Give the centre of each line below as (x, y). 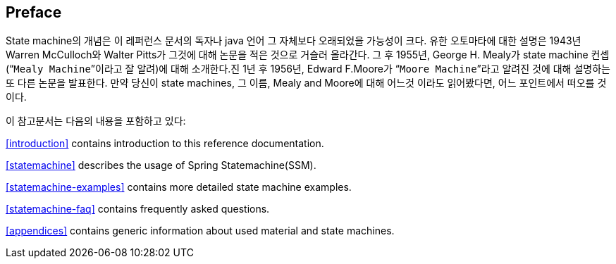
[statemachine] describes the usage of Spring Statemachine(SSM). (161, 165)
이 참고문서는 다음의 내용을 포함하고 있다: (96, 121)
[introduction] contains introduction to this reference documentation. (165, 144)
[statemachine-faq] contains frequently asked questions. (138, 209)
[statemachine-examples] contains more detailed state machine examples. (179, 187)
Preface (34, 12)
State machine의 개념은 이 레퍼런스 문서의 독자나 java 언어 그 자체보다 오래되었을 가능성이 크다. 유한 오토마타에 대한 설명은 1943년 (294, 41)
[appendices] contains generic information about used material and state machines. (200, 231)
